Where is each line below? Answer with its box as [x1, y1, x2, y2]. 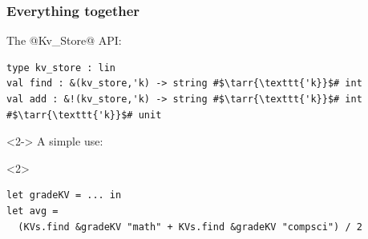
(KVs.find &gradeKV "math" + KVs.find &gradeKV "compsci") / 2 [18, 221, 362, 233]
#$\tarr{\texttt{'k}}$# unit [6, 109, 162, 121]
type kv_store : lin [6, 62, 116, 74]
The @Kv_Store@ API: [6, 32, 122, 49]
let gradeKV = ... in [6, 189, 122, 201]
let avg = [6, 205, 59, 217]
